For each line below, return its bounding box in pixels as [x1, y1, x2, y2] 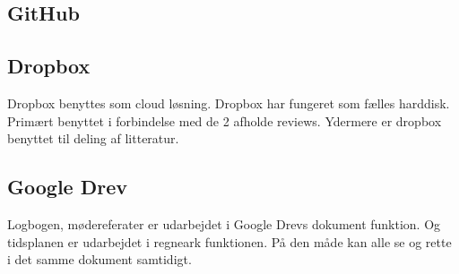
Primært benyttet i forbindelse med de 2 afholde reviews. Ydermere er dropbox [7, 111, 442, 130]
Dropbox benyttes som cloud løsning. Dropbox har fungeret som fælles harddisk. [7, 93, 450, 112]
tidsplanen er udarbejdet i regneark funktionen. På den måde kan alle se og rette [7, 232, 452, 251]
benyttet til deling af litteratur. [7, 129, 179, 148]
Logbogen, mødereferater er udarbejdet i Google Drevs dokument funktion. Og [7, 214, 441, 233]
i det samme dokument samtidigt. [7, 250, 192, 269]
